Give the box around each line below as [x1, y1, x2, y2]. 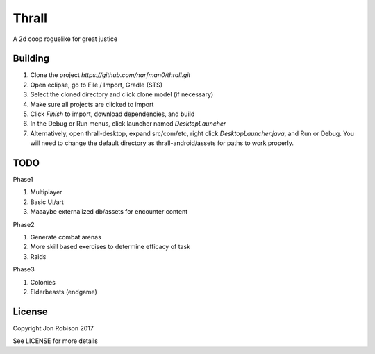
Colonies [30, 278, 56, 286]
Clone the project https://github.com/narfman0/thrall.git [30, 71, 191, 79]
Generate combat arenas [30, 233, 102, 242]
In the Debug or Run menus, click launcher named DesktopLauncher [30, 119, 226, 128]
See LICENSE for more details [12, 337, 99, 345]
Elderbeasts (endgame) [30, 288, 97, 296]
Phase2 [12, 220, 35, 228]
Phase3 [12, 265, 35, 273]
